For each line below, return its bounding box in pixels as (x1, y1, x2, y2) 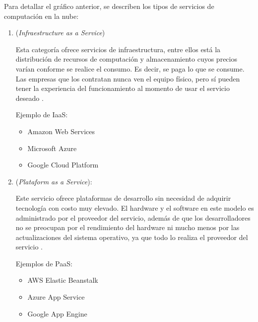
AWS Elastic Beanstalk (27, 275, 98, 285)
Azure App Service (27, 292, 85, 302)
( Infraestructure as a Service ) (15, 27, 105, 38)
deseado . (15, 92, 44, 103)
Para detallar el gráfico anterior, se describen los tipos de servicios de (4, 1, 214, 11)
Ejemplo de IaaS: (15, 109, 68, 120)
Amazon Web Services (27, 126, 95, 136)
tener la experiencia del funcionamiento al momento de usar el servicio (15, 83, 230, 93)
